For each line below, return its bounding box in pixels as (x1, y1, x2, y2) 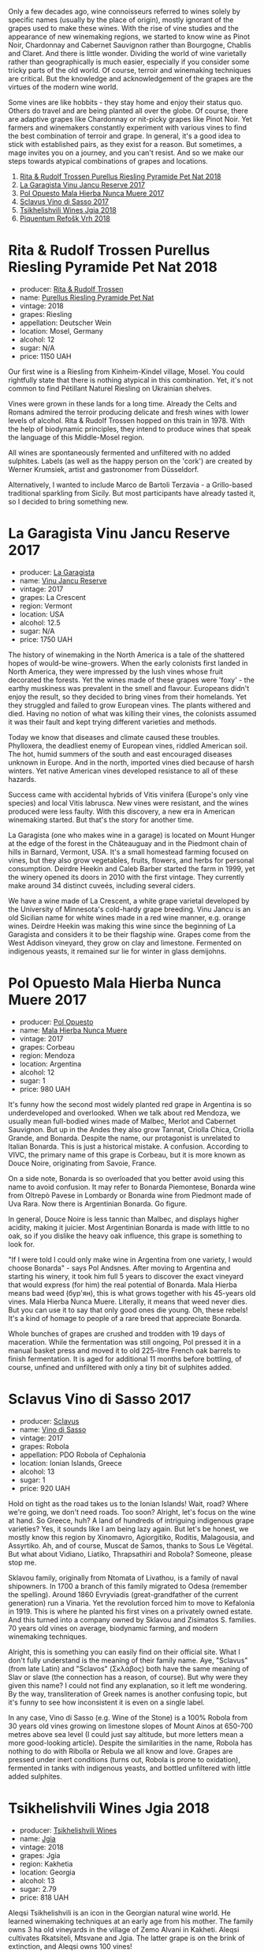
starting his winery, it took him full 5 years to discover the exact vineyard (8, 1271, 244, 1281)
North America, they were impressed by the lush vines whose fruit (8, 666, 223, 676)
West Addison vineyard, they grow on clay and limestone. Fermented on (8, 938, 242, 947)
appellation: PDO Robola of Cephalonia (19, 1450, 147, 1459)
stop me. (8, 1557, 37, 1567)
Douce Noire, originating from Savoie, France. (8, 1158, 157, 1168)
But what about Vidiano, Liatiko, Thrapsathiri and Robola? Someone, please (8, 1549, 252, 1558)
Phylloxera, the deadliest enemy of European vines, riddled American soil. (8, 741, 248, 750)
